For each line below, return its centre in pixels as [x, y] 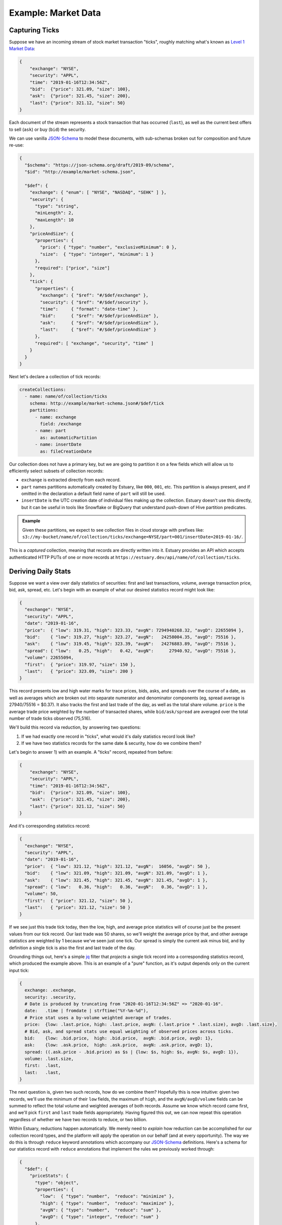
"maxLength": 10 [54, 220]
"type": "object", [57, 1183]
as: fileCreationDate [66, 451]
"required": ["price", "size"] [72, 268]
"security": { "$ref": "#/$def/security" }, [94, 302]
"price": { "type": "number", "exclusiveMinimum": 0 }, [108, 247]
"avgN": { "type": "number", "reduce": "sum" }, [101, 1210]
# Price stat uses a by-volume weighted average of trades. [98, 1017]
